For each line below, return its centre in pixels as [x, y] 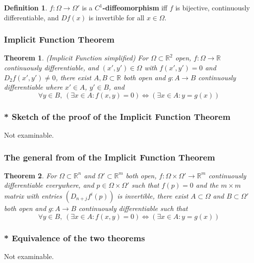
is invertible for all [116, 17]
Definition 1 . [26, 7]
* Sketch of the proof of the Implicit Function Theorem [117, 116]
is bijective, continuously [213, 7]
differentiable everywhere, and [49, 185]
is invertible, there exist [153, 196]
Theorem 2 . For [31, 175]
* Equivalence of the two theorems [75, 237]
